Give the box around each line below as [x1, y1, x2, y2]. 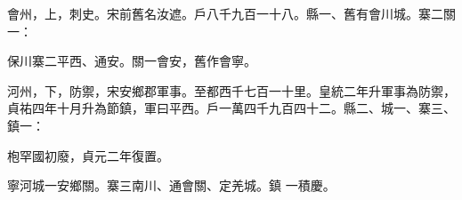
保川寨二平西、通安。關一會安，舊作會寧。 [7, 52, 256, 70]
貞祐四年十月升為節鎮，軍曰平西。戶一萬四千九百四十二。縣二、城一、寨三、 [7, 99, 456, 117]
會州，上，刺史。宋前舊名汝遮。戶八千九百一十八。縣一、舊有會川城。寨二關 [7, 4, 456, 22]
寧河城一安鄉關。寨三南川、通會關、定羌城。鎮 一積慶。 [7, 176, 336, 195]
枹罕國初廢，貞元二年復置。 [7, 146, 169, 164]
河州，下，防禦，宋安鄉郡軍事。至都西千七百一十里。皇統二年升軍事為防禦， [7, 81, 456, 100]
